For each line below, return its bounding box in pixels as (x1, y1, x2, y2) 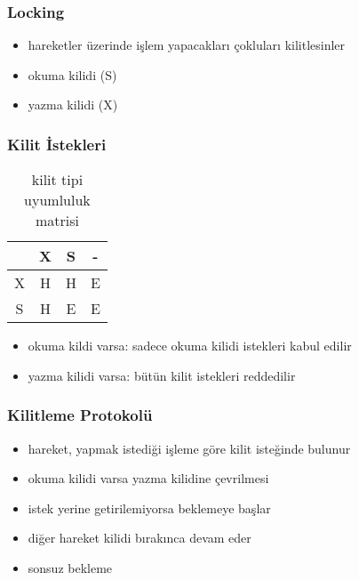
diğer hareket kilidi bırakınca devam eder (28, 528, 251, 547)
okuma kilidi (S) (28, 65, 117, 84)
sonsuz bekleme (28, 559, 113, 576)
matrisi (35, 210, 79, 231)
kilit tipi (31, 169, 84, 190)
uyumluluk (24, 189, 91, 211)
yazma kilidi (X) (28, 95, 118, 114)
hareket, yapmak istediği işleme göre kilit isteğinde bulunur (28, 439, 351, 457)
